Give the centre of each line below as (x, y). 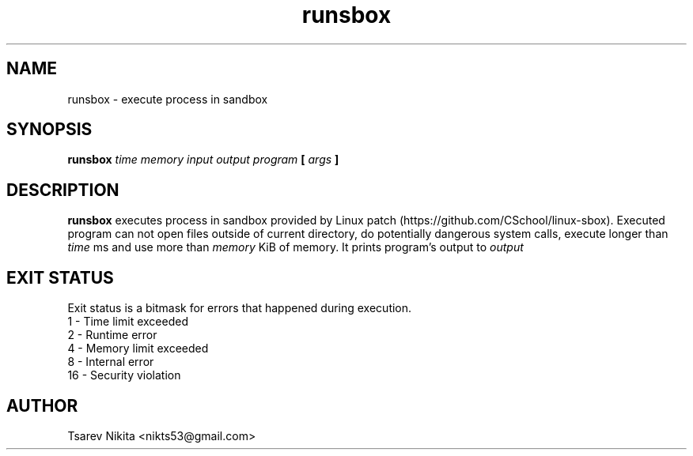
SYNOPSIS (49, 130)
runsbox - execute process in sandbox (168, 99)
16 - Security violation (124, 375)
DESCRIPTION (63, 190)
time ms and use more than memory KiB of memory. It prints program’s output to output (295, 247)
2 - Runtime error (112, 335)
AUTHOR (42, 405)
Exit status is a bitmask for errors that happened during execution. (240, 308)
